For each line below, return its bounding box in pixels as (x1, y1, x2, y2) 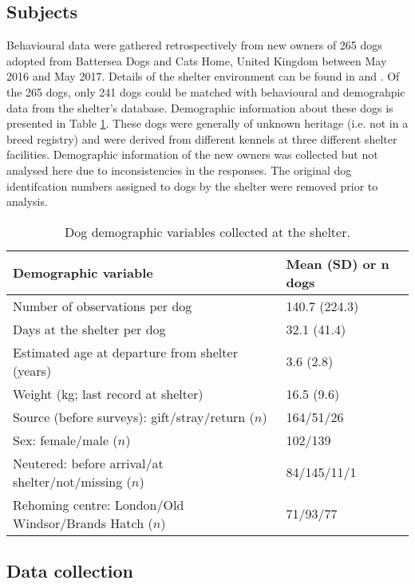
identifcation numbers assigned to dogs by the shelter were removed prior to (6, 177, 378, 194)
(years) (13, 361, 52, 380)
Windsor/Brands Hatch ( (13, 513, 153, 532)
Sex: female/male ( (13, 430, 118, 449)
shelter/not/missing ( (13, 472, 132, 491)
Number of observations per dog (13, 296, 192, 315)
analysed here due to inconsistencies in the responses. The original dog (6, 161, 352, 178)
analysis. (6, 193, 48, 210)
